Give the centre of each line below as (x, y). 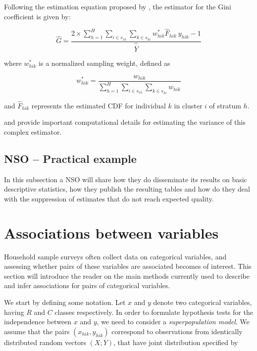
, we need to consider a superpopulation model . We (173, 322)
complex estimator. (33, 132)
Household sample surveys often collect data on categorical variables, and (115, 256)
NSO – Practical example (70, 158)
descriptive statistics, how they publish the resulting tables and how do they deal (127, 189)
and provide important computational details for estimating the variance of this (125, 122)
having (14, 312)
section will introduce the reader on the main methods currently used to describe (127, 276)
